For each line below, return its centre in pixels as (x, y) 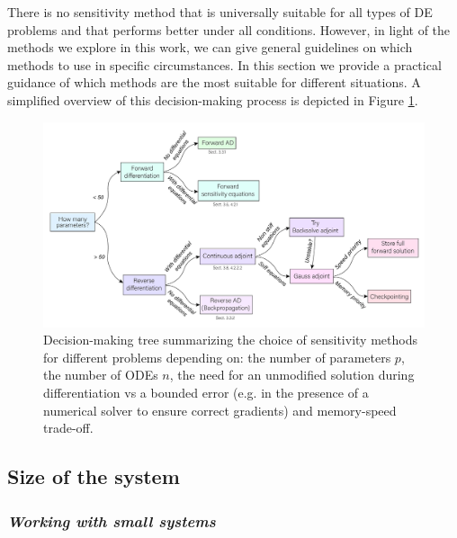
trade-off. (68, 428)
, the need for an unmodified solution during (292, 375)
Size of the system (94, 476)
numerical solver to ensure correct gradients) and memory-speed (220, 410)
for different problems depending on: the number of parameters (217, 357)
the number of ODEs (101, 375)
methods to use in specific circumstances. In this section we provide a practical (224, 64)
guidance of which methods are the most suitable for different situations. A (214, 82)
